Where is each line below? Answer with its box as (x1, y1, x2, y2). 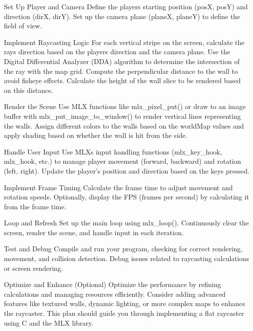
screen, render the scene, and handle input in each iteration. (4, 227, 184, 237)
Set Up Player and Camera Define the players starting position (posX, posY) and (4, 1, 248, 11)
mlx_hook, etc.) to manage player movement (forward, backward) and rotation (4, 156, 241, 166)
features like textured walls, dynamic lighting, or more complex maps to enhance (4, 298, 246, 309)
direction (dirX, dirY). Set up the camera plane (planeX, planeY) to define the (4, 11, 240, 21)
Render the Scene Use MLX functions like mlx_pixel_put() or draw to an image (4, 101, 246, 111)
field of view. (4, 21, 42, 31)
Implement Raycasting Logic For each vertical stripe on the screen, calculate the (4, 37, 245, 47)
